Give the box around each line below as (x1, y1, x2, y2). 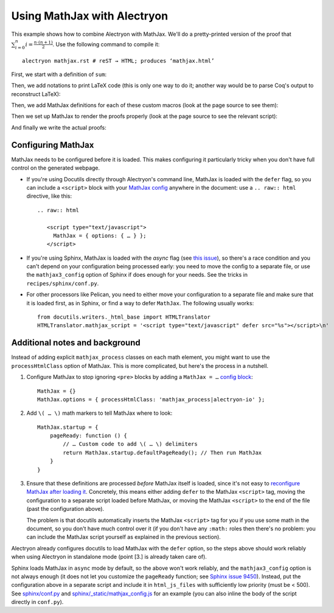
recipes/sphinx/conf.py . (26, 280, 99, 287)
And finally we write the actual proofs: (11, 123, 106, 131)
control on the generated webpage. (11, 164, 100, 171)
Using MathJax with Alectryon (11, 9, 169, 23)
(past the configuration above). (26, 505, 105, 513)
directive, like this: (26, 192, 72, 200)
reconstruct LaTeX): (11, 90, 61, 97)
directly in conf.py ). (11, 598, 64, 606)
